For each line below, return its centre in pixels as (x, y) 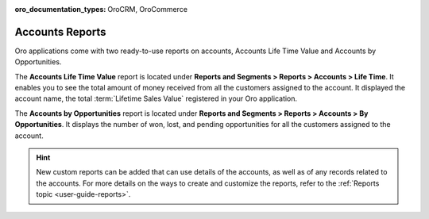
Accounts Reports (60, 32)
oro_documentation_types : (60, 9)
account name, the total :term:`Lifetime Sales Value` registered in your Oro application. (156, 98)
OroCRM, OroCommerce (148, 9)
